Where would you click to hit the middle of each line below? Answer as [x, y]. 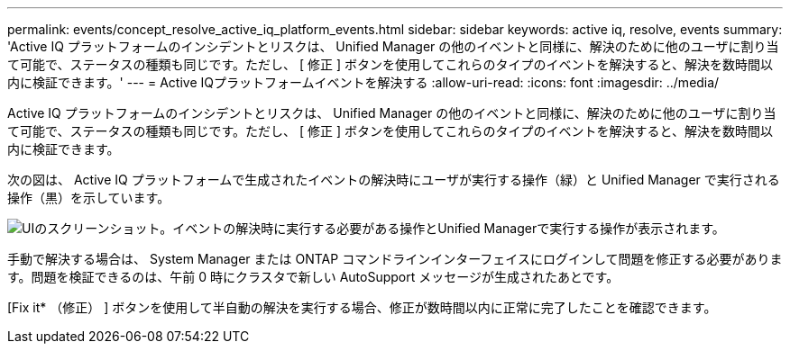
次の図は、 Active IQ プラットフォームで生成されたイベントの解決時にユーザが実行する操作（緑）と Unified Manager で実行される [394, 180]
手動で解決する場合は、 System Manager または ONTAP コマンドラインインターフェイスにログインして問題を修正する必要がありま [395, 259]
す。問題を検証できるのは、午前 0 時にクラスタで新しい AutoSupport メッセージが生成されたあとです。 [313, 277]
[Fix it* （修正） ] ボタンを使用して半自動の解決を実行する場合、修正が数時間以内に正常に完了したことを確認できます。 [362, 307]
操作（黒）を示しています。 [89, 198]
